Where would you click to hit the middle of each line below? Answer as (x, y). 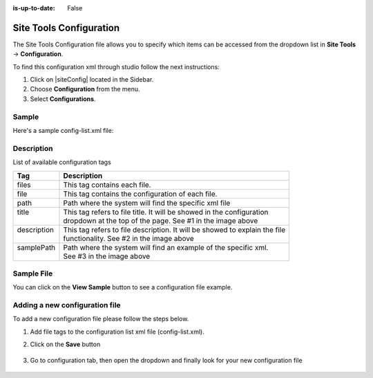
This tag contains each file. (107, 185)
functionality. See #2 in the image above (129, 238)
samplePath (36, 247)
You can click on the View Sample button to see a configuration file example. (123, 287)
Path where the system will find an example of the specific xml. (166, 247)
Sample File (33, 273)
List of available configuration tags (62, 162)
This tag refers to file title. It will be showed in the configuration (166, 212)
